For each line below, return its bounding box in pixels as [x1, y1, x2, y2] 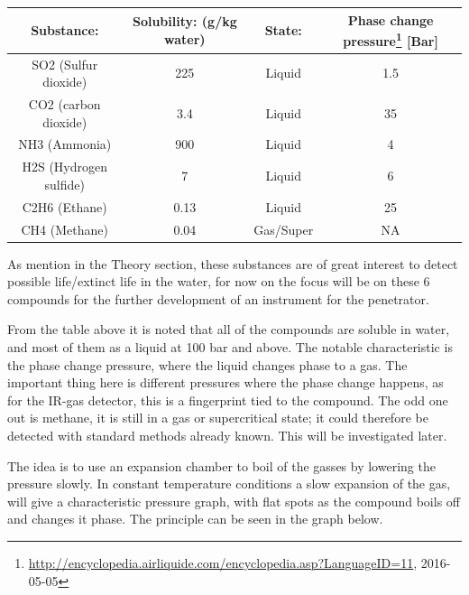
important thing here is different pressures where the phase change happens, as [7, 373, 444, 392]
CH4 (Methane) [21, 219, 108, 238]
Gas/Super [253, 219, 314, 238]
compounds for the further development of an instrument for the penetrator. [7, 289, 429, 308]
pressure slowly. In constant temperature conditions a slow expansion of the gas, [7, 474, 451, 493]
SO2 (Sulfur [32, 54, 98, 73]
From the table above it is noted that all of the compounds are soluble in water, [7, 320, 450, 339]
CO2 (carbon [28, 95, 101, 114]
